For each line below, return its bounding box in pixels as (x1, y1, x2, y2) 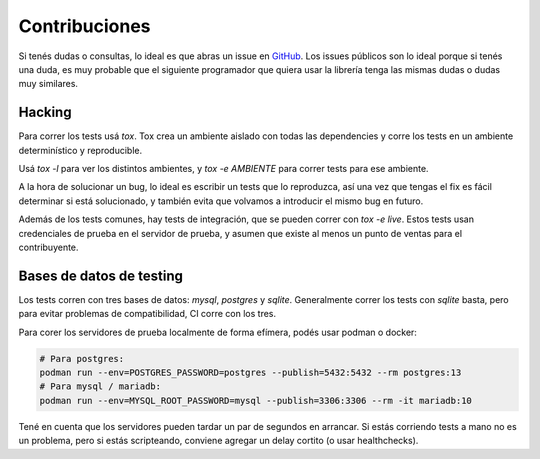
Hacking (18, 104, 72, 121)
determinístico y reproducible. (18, 144, 143, 156)
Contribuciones (18, 15, 151, 37)
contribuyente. (18, 241, 79, 253)
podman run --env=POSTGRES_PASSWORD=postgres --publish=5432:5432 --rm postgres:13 (39, 367, 462, 379)
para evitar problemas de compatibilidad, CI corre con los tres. (18, 308, 277, 320)
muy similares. (18, 78, 79, 90)
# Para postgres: (39, 353, 125, 364)
